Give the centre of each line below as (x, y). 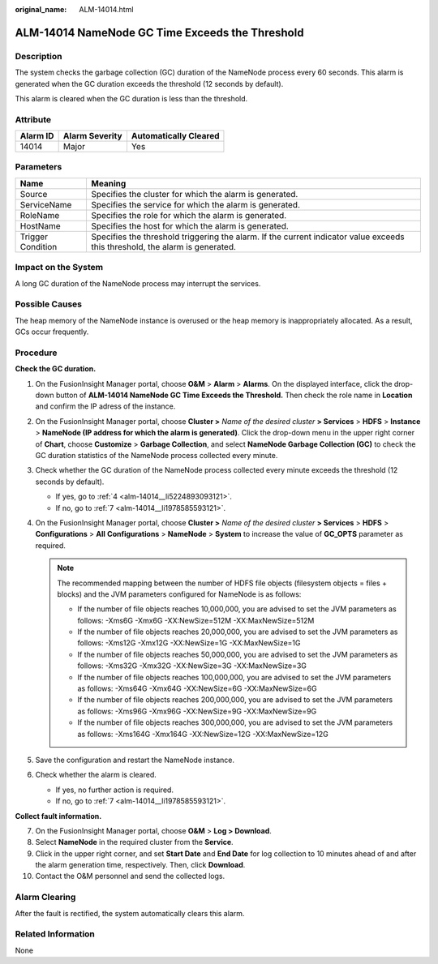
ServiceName (46, 204)
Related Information (55, 934)
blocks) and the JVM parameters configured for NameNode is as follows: (179, 594)
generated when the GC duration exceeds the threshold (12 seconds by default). (149, 84)
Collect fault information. (58, 816)
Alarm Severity (92, 136)
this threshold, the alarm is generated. (164, 246)
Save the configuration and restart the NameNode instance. (135, 760)
